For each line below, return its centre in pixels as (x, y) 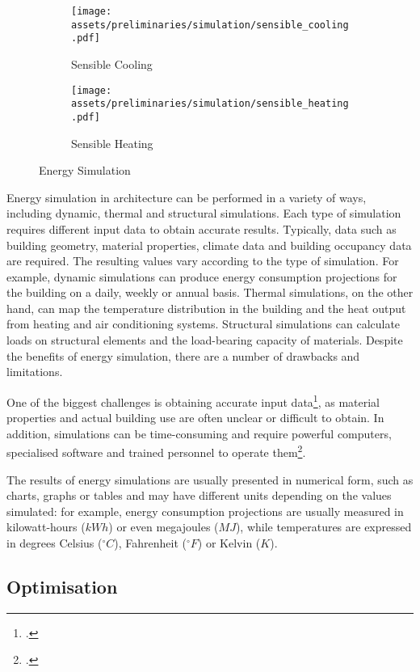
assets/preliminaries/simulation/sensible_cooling (210, 25)
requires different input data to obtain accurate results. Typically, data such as (202, 228)
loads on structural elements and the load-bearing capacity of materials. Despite (205, 340)
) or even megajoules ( (164, 527)
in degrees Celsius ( (55, 542)
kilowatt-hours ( (46, 527)
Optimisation (62, 586)
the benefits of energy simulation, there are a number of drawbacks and (183, 355)
